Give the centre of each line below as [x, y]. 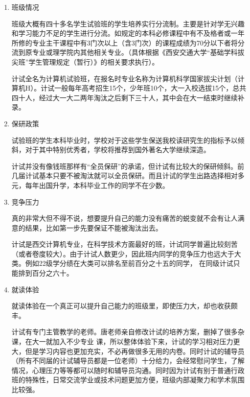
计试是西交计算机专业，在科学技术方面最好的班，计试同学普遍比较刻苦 [125, 244]
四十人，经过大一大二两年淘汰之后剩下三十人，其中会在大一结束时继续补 [128, 97]
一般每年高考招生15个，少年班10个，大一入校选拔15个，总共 [150, 88]
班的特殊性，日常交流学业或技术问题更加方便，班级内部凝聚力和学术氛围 [128, 380]
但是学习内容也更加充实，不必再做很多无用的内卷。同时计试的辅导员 [135, 351]
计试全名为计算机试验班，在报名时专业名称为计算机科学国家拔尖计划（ [125, 78]
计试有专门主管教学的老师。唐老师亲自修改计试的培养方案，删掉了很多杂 [128, 332]
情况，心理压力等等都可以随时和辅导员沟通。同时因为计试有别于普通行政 [128, 370]
